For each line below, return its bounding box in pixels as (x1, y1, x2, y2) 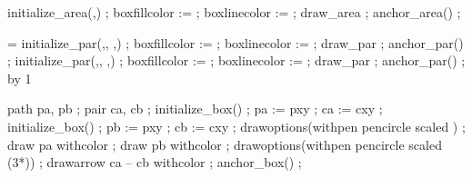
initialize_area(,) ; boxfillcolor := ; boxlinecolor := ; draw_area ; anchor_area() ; (7, 3, 461, 21)
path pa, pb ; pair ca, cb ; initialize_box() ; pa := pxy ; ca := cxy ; (7, 99, 383, 118)
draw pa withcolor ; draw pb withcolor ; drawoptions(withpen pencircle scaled (7, 134, 442, 153)
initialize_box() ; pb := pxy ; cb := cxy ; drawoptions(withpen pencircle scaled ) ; (7, 116, 466, 135)
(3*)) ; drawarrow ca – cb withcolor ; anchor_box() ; (7, 153, 302, 172)
